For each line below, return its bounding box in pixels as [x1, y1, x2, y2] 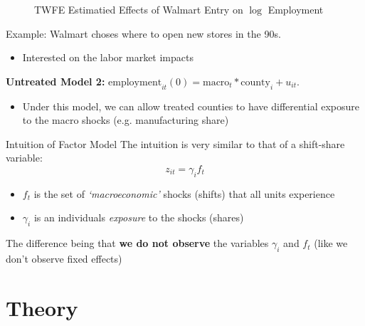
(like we [314, 236, 348, 251]
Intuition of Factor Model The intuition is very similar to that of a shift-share [6, 136, 345, 151]
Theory [6, 293, 78, 322]
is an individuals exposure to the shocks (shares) [33, 210, 244, 225]
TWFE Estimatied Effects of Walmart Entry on [34, 2, 243, 16]
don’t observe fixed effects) [6, 251, 122, 265]
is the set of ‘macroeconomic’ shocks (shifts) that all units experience [33, 186, 335, 201]
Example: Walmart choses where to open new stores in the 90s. [6, 26, 281, 41]
